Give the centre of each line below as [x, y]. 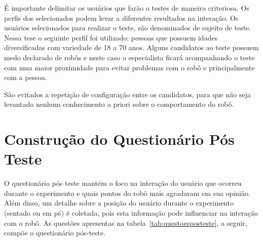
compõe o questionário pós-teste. [55, 233]
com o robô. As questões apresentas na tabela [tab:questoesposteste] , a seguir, [126, 223]
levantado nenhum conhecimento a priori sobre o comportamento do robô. [119, 104]
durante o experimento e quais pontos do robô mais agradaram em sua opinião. [127, 193]
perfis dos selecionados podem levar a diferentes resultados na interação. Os [121, 17]
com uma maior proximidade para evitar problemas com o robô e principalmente [129, 67]
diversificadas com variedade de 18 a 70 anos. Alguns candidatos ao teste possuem [131, 47]
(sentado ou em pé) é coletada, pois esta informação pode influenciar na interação [131, 213]
